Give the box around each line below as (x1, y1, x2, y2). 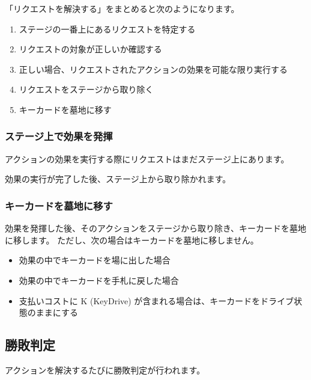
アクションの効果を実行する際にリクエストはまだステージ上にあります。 (5, 152, 289, 165)
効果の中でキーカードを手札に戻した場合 (19, 274, 179, 286)
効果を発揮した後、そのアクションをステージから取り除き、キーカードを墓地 (5, 222, 307, 234)
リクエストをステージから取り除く (19, 83, 154, 96)
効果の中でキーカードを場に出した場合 (19, 254, 171, 266)
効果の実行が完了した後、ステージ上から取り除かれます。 (5, 173, 231, 185)
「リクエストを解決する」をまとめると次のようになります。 (5, 2, 240, 14)
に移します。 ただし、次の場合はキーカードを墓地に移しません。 (5, 233, 259, 246)
